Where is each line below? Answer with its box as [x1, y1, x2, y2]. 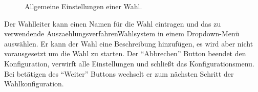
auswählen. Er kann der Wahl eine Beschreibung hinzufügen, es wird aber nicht [4, 38, 253, 49]
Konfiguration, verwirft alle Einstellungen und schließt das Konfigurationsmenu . [4, 58, 254, 68]
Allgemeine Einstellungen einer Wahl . [25, 1, 142, 11]
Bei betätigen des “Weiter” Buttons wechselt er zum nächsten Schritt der [4, 68, 234, 79]
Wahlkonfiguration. [4, 78, 64, 89]
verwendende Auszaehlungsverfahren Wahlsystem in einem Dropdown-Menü [4, 28, 240, 39]
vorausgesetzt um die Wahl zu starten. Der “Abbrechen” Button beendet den [4, 48, 246, 59]
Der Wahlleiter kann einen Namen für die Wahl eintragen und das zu [4, 18, 221, 29]
